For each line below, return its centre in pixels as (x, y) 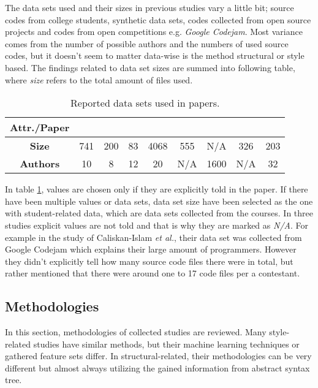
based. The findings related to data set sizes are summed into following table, (150, 67)
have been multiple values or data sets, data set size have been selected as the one (159, 201)
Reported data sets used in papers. (145, 103)
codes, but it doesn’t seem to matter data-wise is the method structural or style (155, 55)
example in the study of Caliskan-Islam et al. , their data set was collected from (153, 237)
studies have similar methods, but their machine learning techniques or (166, 344)
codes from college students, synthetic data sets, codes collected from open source (158, 19)
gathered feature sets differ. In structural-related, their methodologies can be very (158, 356)
